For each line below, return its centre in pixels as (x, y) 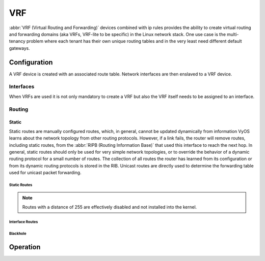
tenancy (17, 41)
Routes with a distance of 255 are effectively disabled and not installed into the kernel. (110, 207)
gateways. (20, 48)
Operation (25, 247)
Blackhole (18, 233)
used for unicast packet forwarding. (45, 173)
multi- (233, 34)
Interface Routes (24, 222)
